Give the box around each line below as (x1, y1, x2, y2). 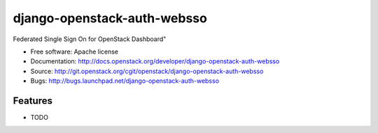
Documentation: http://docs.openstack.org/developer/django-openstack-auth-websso (30, 57, 280, 65)
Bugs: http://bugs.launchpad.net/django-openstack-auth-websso (30, 77, 220, 85)
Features (13, 95, 52, 107)
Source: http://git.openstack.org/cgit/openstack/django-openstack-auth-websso (30, 67, 264, 75)
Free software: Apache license (30, 47, 119, 56)
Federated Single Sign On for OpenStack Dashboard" (13, 35, 167, 43)
